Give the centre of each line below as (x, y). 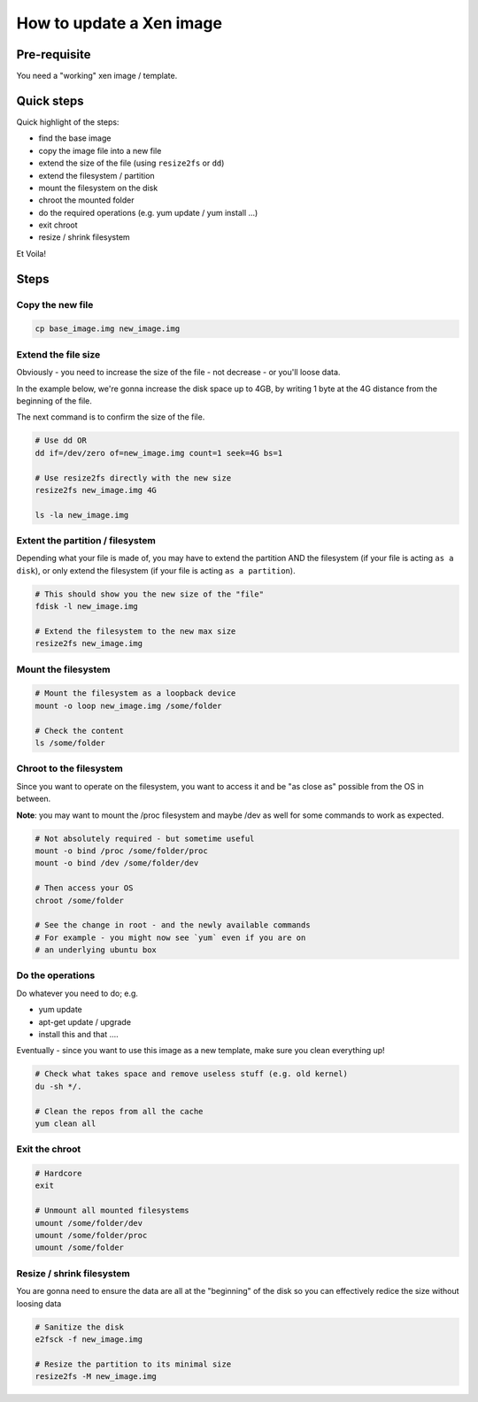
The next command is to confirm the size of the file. (111, 417)
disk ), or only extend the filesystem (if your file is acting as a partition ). (156, 570)
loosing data (39, 1303)
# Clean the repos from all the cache (119, 1111)
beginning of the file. (54, 401)
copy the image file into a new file (100, 150)
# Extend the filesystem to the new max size (135, 631)
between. (34, 799)
